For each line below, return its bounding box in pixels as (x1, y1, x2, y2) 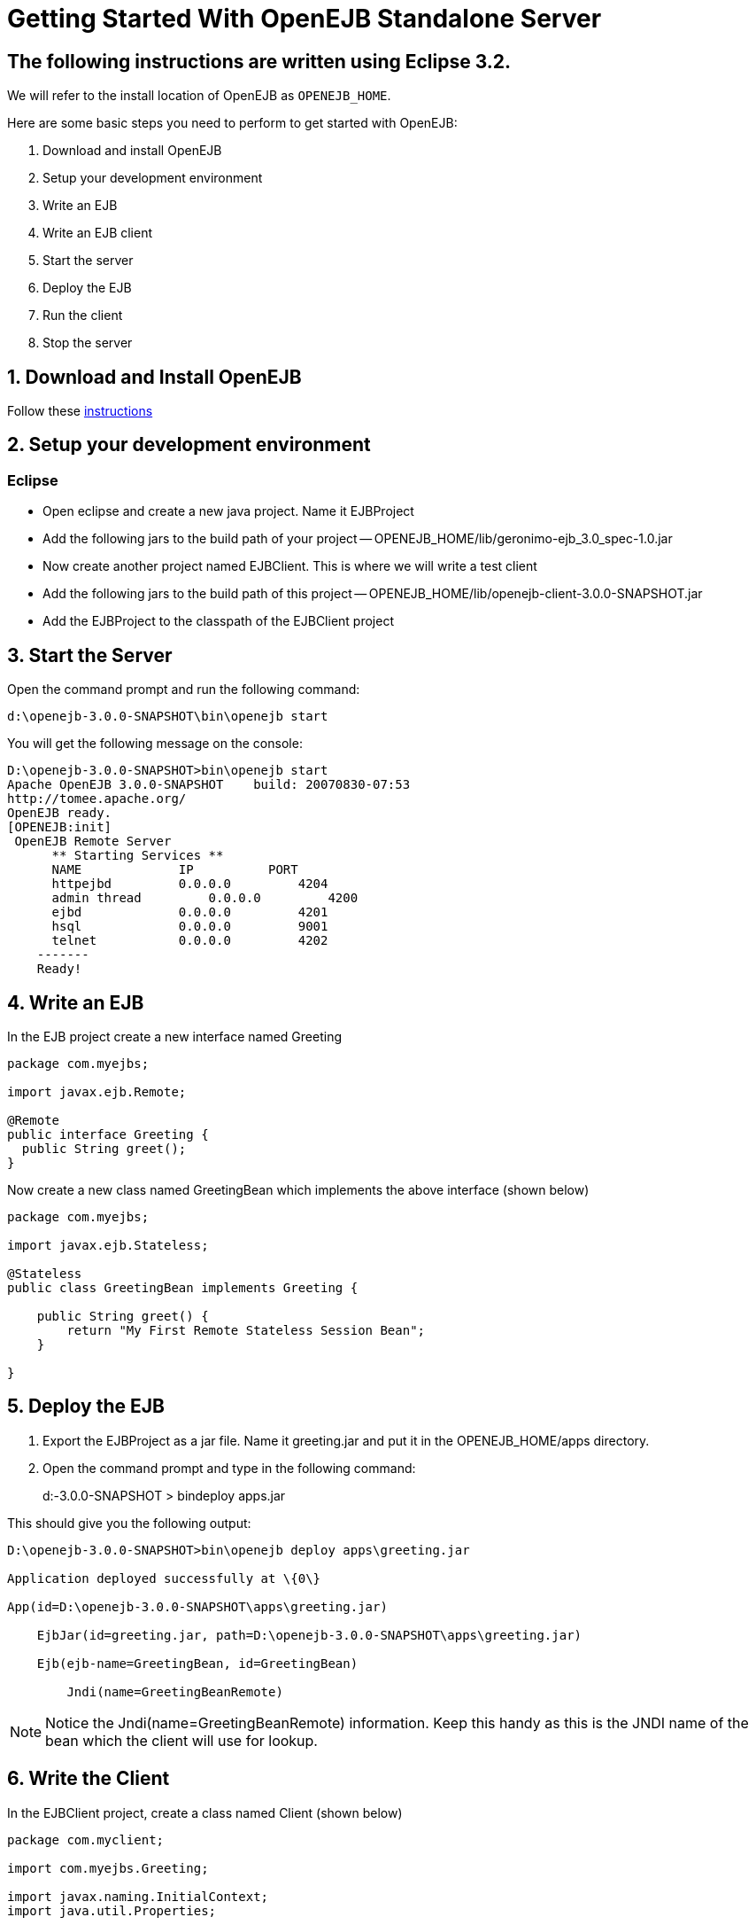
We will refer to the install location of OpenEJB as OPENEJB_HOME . (7, 88, 391, 104)
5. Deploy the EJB (7, 1395, 165, 1418)
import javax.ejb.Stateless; (7, 1237, 209, 1252)
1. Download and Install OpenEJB (7, 365, 302, 388)
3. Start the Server (7, 643, 173, 666)
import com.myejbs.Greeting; (7, 1860, 209, 1875)
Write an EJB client (42, 225, 153, 241)
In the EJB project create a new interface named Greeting (7, 1028, 342, 1044)
